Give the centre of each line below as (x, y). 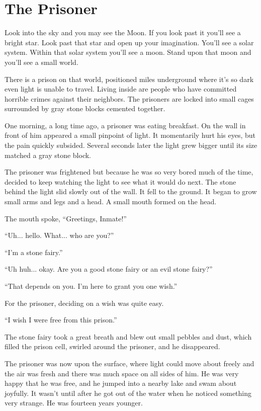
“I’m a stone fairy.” (34, 252)
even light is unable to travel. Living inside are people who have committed (121, 89)
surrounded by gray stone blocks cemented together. (85, 108)
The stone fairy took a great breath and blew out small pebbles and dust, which (128, 336)
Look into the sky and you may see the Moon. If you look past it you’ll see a (123, 32)
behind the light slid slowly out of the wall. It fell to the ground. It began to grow (131, 191)
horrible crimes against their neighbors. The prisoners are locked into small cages (129, 98)
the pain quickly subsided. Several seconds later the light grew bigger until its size (131, 145)
